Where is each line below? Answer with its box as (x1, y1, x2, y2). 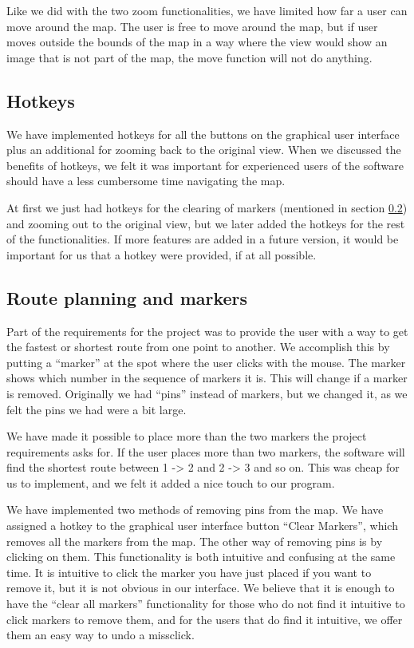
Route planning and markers (6, 285, 248, 310)
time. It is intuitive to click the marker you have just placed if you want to (6, 563, 372, 580)
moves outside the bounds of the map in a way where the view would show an (6, 34, 388, 50)
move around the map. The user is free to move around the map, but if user (6, 18, 378, 34)
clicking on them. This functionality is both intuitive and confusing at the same (6, 548, 396, 565)
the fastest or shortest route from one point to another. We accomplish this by (6, 338, 390, 355)
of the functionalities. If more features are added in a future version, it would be (6, 231, 399, 247)
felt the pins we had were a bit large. (6, 401, 187, 417)
